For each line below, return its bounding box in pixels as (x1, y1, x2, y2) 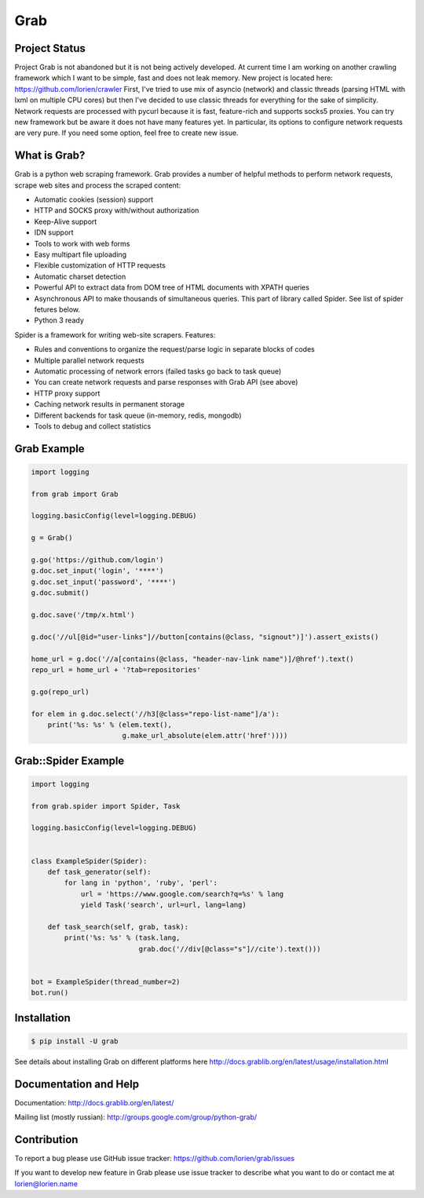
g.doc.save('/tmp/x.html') (31, 610, 135, 619)
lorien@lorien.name (14, 1178, 79, 1189)
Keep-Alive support (34, 217, 97, 226)
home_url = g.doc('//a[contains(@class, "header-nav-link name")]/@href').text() (31, 654, 355, 663)
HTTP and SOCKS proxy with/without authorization (34, 206, 199, 215)
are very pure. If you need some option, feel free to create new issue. (14, 128, 239, 137)
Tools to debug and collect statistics (34, 421, 152, 431)
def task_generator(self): (47, 867, 152, 876)
